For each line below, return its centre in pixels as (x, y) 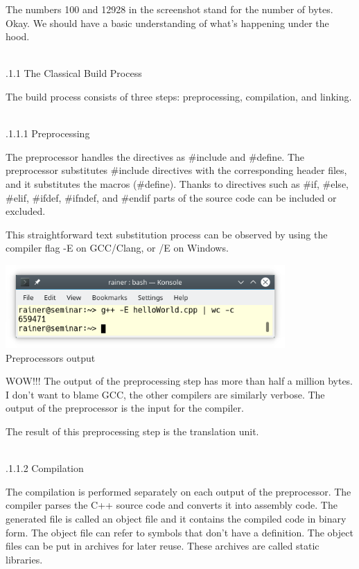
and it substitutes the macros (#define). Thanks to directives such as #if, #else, (177, 183)
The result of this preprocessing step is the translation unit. (132, 431)
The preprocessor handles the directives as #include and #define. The (155, 156)
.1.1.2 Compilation (45, 468)
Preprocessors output (51, 357)
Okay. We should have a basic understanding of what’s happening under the (167, 23)
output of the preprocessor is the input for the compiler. (125, 408)
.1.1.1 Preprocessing (48, 133)
